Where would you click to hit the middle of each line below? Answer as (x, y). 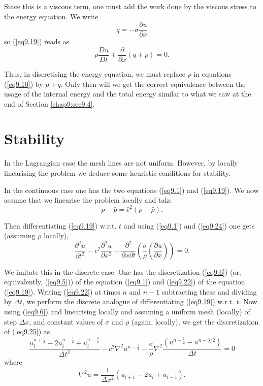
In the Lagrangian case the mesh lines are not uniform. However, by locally (121, 163)
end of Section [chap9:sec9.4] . (50, 103)
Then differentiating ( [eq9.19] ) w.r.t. (60, 225)
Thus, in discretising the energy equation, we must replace (95, 73)
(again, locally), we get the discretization (195, 321)
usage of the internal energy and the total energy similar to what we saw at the (128, 94)
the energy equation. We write (51, 16)
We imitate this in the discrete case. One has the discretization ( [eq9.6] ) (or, (123, 271)
